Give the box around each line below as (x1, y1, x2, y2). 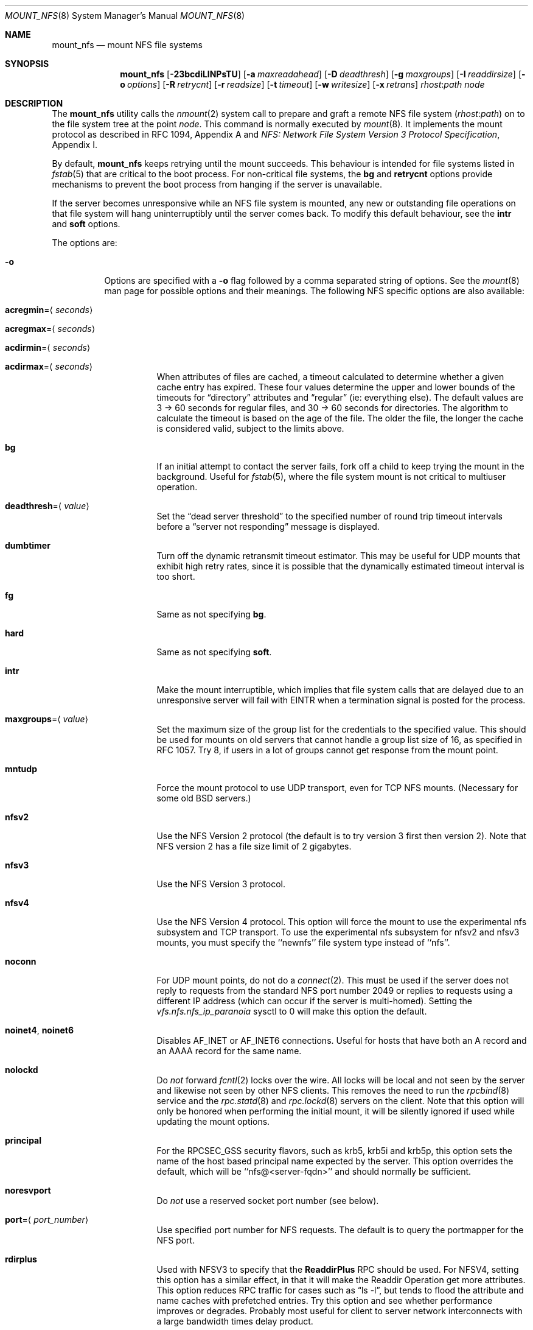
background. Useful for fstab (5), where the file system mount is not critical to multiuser (156, 471, 506, 482)
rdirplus (5, 1254, 37, 1264)
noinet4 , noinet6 (5, 1025, 74, 1035)
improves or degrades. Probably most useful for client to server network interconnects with (156, 1306, 523, 1316)
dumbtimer (5, 540, 51, 551)
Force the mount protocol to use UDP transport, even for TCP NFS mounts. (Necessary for (156, 783, 518, 793)
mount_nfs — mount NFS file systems (52, 40, 203, 50)
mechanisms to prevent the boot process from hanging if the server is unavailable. (52, 179, 382, 189)
